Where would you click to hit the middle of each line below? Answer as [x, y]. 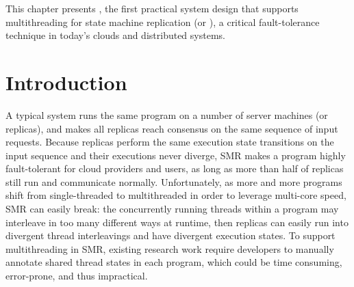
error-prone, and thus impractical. [77, 276]
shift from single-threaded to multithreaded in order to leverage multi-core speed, [176, 195]
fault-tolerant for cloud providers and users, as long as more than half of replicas [175, 168]
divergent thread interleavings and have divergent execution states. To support [170, 235]
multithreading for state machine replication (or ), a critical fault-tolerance [163, 22]
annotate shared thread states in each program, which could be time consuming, [174, 262]
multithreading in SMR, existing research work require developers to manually [170, 248]
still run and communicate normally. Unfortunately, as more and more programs [174, 181]
